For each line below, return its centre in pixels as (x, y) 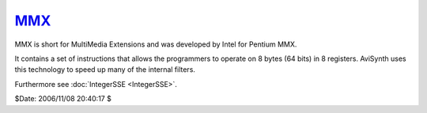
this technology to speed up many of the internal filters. (105, 70)
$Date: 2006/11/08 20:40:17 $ (63, 99)
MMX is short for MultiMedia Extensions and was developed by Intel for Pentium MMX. (156, 44)
